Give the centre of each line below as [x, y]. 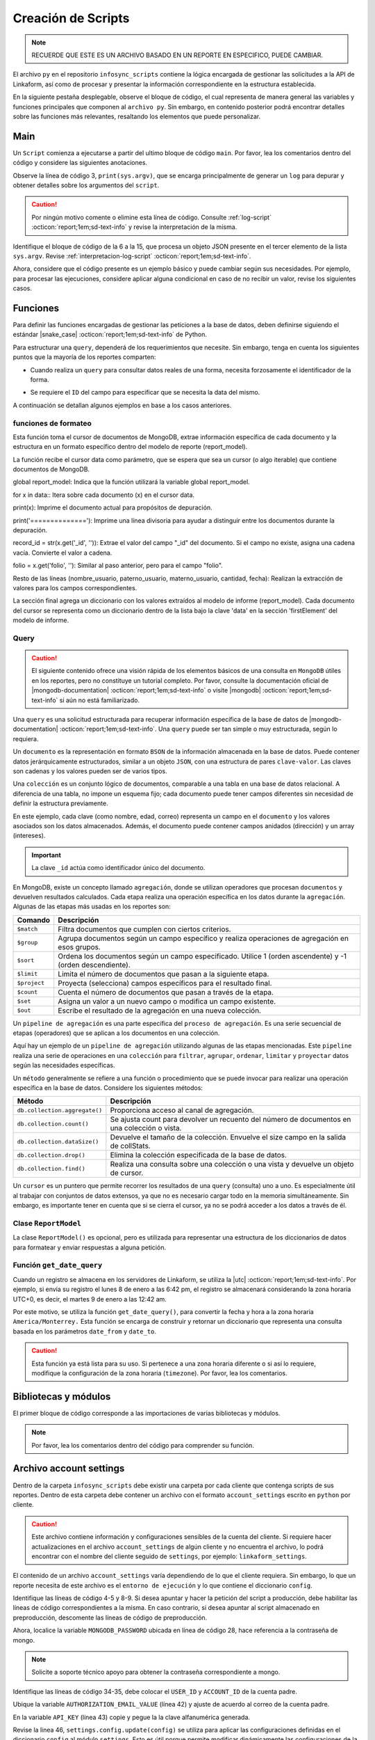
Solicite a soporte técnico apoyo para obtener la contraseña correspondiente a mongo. [156, 1672]
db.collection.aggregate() [60, 1110]
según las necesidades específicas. [64, 1066]
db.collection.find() [51, 1168]
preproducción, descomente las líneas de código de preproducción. [110, 1618]
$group [27, 943]
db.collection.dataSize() [58, 1141]
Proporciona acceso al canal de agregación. [182, 1110]
